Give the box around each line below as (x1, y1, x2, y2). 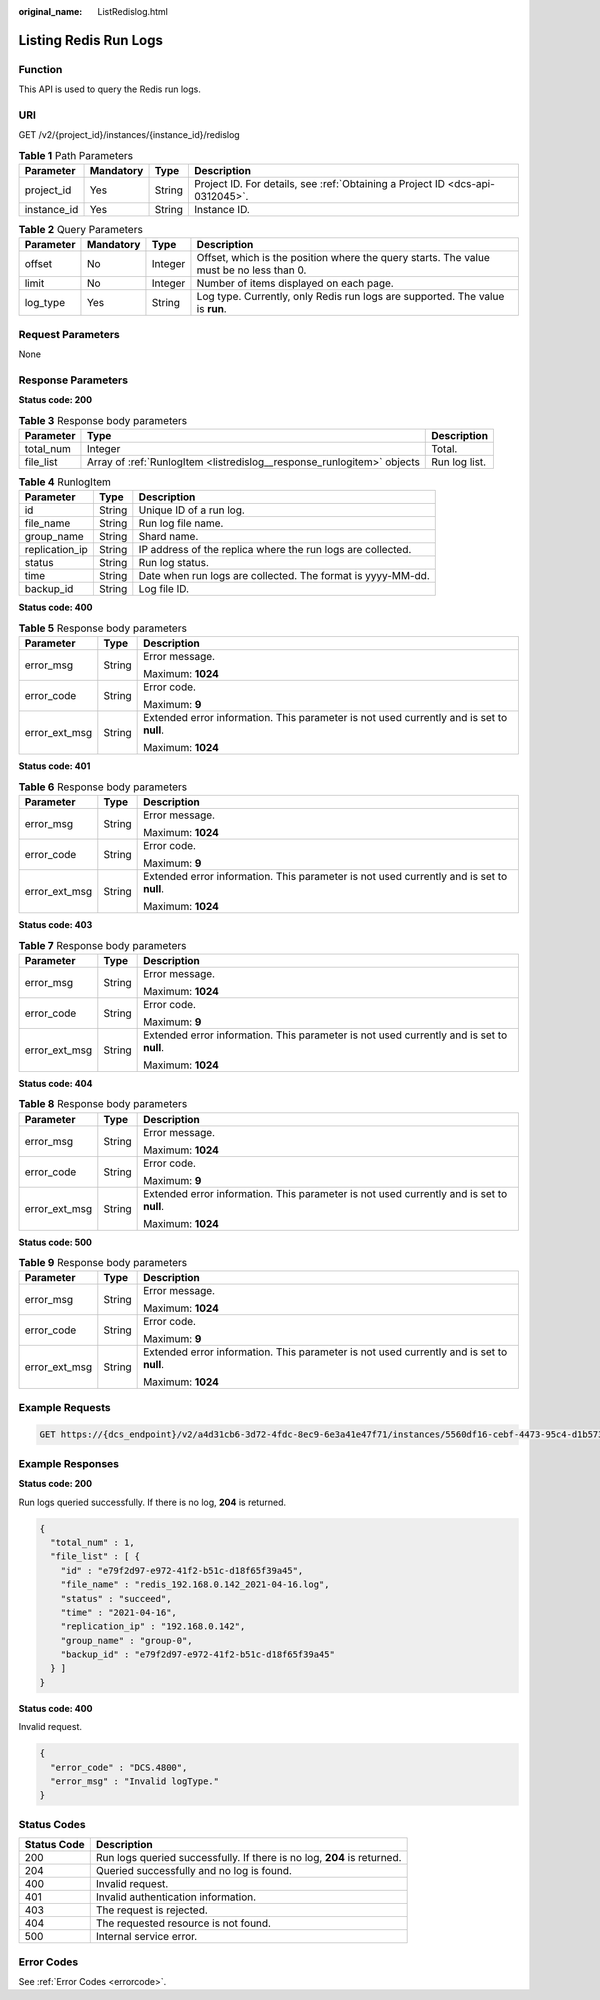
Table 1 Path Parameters (18, 148, 134, 162)
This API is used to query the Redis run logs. (18, 83, 202, 95)
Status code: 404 (18, 1077, 93, 1089)
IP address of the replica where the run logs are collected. (138, 543, 412, 557)
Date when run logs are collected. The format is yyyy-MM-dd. (138, 569, 430, 583)
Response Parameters (18, 373, 129, 387)
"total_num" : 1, (50, 1536, 135, 1548)
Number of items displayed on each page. (196, 276, 394, 290)
